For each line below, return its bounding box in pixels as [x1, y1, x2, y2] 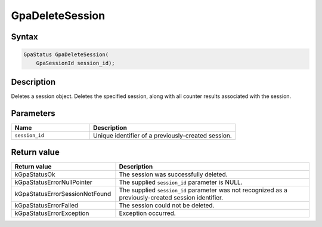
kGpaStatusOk [14, 170, 56, 179]
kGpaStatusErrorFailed [14, 201, 79, 210]
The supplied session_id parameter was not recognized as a [119, 186, 287, 194]
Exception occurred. [119, 209, 176, 217]
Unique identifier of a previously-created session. [92, 131, 232, 140]
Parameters [11, 108, 55, 118]
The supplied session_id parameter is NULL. [119, 178, 243, 186]
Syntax [11, 32, 38, 42]
